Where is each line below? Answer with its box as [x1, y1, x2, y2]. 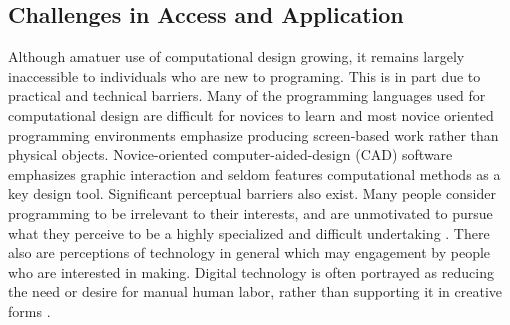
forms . [8, 300, 51, 321]
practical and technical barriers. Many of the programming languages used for [8, 85, 486, 106]
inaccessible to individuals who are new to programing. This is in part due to [8, 65, 481, 86]
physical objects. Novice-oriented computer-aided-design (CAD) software [8, 144, 453, 165]
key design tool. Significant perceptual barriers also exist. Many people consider [8, 183, 496, 204]
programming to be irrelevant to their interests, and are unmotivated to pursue [8, 202, 493, 223]
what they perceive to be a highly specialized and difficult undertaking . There [8, 222, 490, 243]
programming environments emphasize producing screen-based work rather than [8, 124, 499, 145]
